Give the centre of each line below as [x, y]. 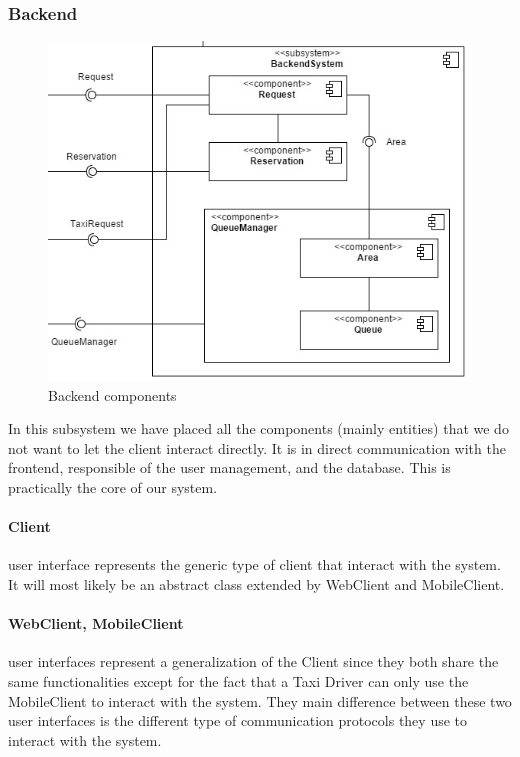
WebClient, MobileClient [96, 623]
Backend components [112, 394]
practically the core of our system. [113, 486]
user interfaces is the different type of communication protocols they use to [238, 720]
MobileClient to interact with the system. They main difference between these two [260, 700]
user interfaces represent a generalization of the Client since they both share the [253, 661]
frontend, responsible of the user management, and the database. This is [229, 467]
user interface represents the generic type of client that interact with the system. [254, 564]
